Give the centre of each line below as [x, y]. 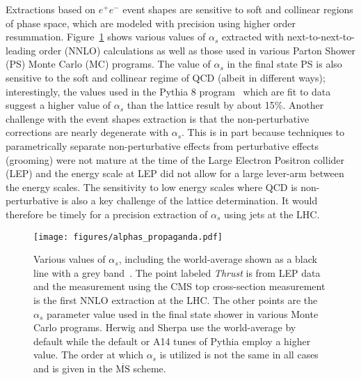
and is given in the [73, 368]
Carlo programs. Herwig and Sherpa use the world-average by [165, 327]
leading [21, 50]
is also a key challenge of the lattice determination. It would [190, 200]
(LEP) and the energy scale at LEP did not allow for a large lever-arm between [175, 173]
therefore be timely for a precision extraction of [107, 214]
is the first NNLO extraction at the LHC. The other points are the [176, 299]
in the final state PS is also [284, 64]
